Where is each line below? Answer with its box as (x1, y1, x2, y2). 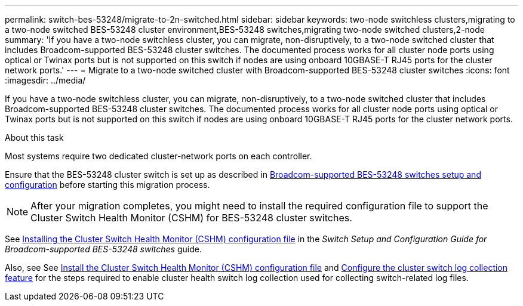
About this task (5, 132, 64, 143)
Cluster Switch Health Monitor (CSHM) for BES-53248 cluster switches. (30, 212, 352, 224)
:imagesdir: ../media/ (5, 75, 86, 85)
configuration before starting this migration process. (5, 180, 210, 190)
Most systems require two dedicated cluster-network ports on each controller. (5, 151, 312, 161)
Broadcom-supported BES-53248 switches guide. (5, 244, 202, 254)
